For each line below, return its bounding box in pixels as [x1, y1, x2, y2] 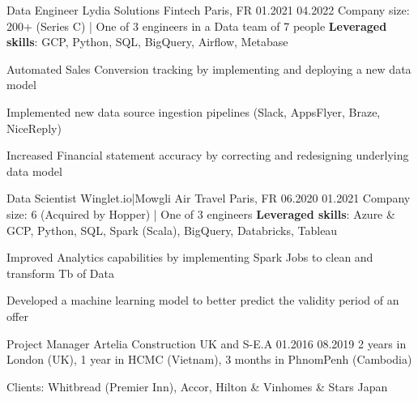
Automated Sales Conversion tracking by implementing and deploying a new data [6, 60, 412, 77]
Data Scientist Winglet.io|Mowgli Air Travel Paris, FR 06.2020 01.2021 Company [6, 190, 411, 207]
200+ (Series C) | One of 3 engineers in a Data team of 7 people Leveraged [6, 17, 387, 34]
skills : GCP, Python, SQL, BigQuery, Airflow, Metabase [6, 33, 288, 50]
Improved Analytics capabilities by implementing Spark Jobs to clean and [6, 249, 373, 266]
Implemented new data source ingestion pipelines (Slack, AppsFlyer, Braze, [6, 103, 381, 120]
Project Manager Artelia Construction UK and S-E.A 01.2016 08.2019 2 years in [6, 335, 407, 352]
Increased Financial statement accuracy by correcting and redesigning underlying [6, 147, 409, 164]
